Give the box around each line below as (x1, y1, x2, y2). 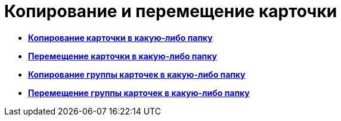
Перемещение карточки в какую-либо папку (28, 50, 217, 61)
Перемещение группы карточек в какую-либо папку (28, 87, 250, 98)
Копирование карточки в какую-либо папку (28, 32, 213, 43)
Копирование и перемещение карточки (4, 1, 337, 21)
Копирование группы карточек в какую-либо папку (28, 69, 246, 79)
